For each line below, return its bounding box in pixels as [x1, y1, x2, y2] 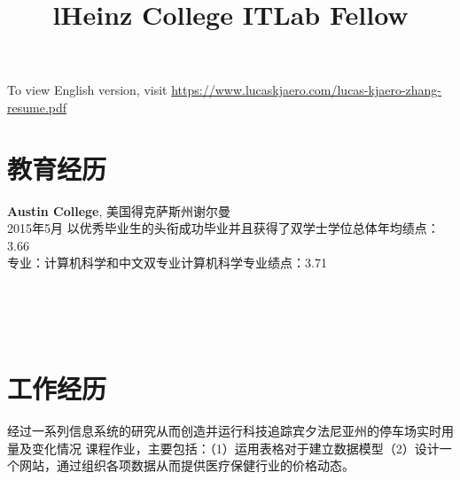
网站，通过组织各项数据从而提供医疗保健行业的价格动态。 [19, 456, 355, 475]
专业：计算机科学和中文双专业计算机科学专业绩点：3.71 [7, 253, 327, 272]
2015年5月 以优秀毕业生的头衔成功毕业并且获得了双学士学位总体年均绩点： [7, 219, 440, 237]
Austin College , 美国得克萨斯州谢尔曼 [7, 201, 231, 220]
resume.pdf [7, 97, 67, 116]
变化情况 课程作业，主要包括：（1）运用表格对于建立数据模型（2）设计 [31, 438, 440, 457]
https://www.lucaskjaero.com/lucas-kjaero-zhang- [171, 81, 442, 99]
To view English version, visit [7, 81, 168, 99]
